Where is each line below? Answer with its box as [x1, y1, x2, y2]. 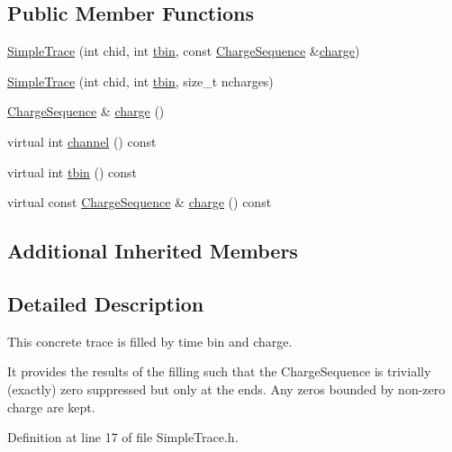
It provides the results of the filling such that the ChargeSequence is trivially [7, 362, 431, 381]
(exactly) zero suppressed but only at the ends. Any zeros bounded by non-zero [7, 379, 446, 398]
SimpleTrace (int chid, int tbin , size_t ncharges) [7, 71, 274, 90]
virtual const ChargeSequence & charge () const [7, 193, 272, 212]
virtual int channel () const [7, 131, 157, 150]
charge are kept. [7, 397, 95, 416]
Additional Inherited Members [7, 237, 298, 265]
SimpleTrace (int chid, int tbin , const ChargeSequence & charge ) [7, 41, 360, 60]
